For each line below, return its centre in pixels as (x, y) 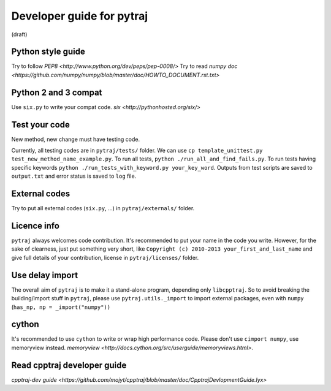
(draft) (19, 34)
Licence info (35, 226)
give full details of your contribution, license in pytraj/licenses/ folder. (105, 257)
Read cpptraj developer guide (69, 365)
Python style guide (48, 52)
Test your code (41, 125)
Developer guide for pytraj (80, 16)
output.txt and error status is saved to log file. (74, 176)
